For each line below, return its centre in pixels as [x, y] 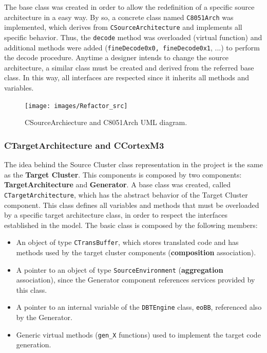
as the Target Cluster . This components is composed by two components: [123, 174]
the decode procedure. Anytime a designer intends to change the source [117, 57]
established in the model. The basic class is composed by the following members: [131, 225]
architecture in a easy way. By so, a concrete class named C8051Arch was [119, 17]
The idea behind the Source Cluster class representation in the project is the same [133, 164]
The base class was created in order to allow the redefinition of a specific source [129, 7]
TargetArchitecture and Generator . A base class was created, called [118, 184]
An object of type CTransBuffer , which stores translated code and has [127, 242]
